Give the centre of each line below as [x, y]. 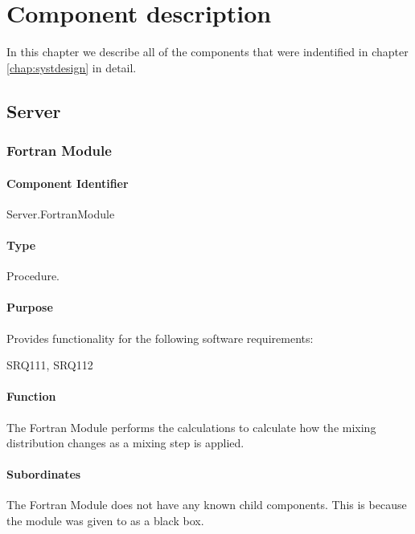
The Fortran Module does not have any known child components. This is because [207, 505]
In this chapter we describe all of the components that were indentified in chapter [207, 52]
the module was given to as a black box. [105, 521]
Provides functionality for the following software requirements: [160, 338]
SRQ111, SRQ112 [50, 365]
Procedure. [33, 276]
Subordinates [44, 474]
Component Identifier [68, 183]
